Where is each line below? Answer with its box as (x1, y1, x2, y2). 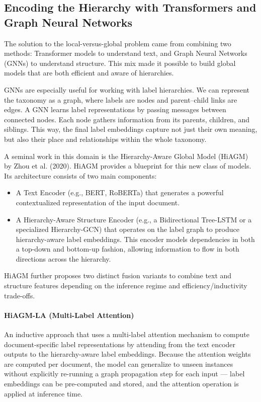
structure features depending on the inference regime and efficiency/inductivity (4, 280, 247, 291)
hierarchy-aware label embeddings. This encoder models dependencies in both (16, 233, 255, 244)
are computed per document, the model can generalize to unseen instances (4, 358, 233, 369)
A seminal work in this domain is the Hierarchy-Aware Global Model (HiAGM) (4, 150, 248, 161)
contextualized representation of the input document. (16, 197, 180, 207)
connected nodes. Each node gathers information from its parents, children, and (4, 114, 250, 124)
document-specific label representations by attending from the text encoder (4, 339, 236, 349)
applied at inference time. (4, 388, 82, 398)
